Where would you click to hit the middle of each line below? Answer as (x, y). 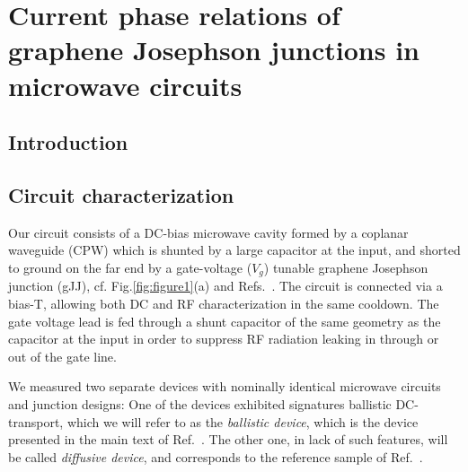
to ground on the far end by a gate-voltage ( (130, 267)
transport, (36, 421)
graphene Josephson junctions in (214, 50)
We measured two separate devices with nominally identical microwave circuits (225, 386)
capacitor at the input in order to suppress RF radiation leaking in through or (224, 339)
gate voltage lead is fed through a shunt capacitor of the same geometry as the (225, 321)
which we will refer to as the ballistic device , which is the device (243, 421)
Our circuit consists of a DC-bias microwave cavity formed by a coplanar (208, 232)
